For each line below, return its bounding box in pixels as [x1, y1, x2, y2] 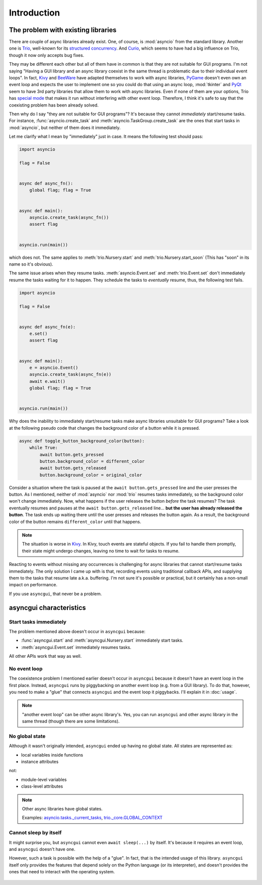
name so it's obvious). [9, 261, 53, 267]
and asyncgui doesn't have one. [9, 846, 76, 852]
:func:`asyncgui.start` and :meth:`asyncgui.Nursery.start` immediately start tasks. [21, 637, 184, 643]
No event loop [9, 665, 43, 672]
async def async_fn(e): [19, 324, 76, 329]
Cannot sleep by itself [9, 830, 62, 836]
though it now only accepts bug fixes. [9, 52, 84, 58]
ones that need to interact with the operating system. [9, 869, 115, 875]
